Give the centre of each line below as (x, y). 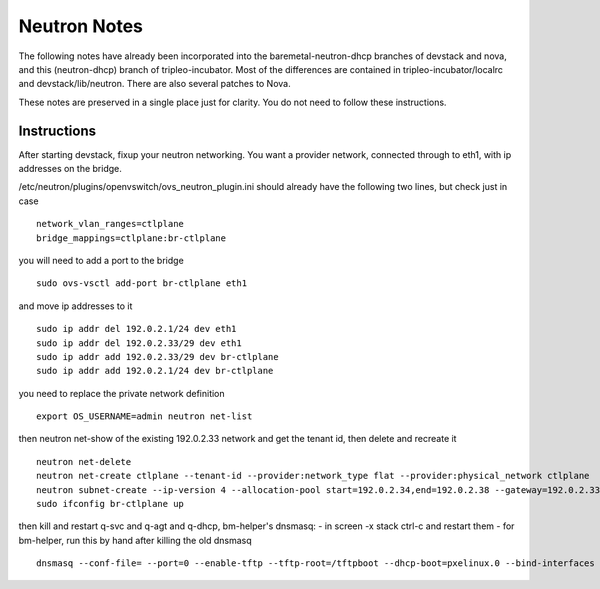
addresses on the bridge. (70, 169)
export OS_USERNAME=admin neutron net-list (144, 416)
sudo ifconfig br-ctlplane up (110, 504)
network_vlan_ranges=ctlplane (110, 224)
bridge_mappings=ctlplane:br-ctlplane (131, 238)
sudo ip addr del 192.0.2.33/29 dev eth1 (139, 343)
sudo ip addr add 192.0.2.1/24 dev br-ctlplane (155, 371)
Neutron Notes (81, 26)
